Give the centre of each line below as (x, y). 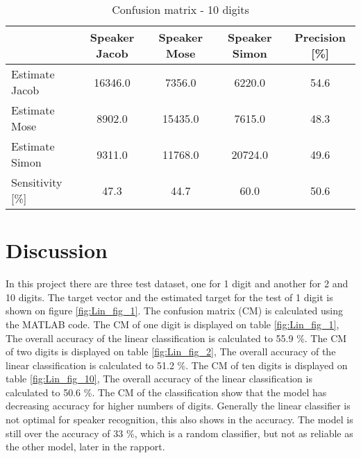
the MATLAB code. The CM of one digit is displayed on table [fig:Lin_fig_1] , (173, 324)
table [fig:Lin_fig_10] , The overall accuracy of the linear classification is (159, 379)
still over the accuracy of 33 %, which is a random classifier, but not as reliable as (179, 433)
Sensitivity (37, 182)
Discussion (57, 250)
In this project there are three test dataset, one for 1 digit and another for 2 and (177, 283)
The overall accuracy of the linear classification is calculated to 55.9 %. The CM (176, 338)
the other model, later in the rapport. (85, 447)
